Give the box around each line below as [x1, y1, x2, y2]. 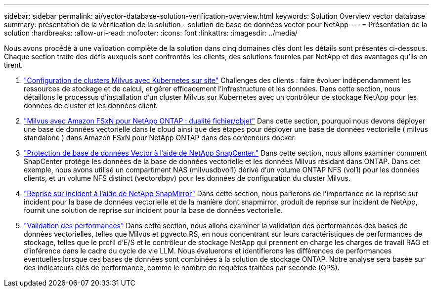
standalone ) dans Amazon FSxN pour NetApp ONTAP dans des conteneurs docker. [24, 133, 296, 142]
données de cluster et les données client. [24, 101, 158, 110]
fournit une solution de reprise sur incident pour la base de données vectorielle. [24, 206, 283, 214]
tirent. [4, 61, 23, 69]
